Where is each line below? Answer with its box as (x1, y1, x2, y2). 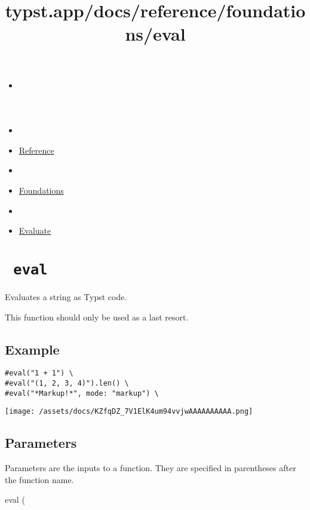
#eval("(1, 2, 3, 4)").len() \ (5, 379, 129, 388)
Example (5, 340, 60, 358)
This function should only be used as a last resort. (5, 310, 189, 323)
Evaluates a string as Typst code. (5, 290, 127, 303)
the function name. (5, 473, 74, 485)
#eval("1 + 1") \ (5, 369, 73, 378)
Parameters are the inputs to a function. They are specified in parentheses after (5, 462, 296, 474)
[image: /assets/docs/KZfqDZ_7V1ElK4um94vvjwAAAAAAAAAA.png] (5, 407, 253, 416)
